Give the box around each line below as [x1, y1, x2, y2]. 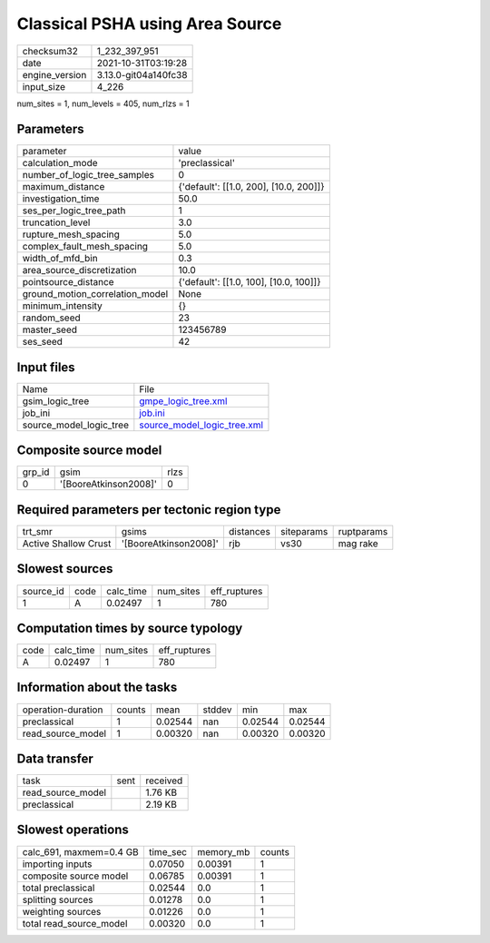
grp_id [22, 466, 50, 478]
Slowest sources [16, 561, 113, 576]
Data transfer [16, 751, 94, 766]
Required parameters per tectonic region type [16, 502, 281, 517]
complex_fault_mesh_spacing [22, 241, 149, 253]
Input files [16, 359, 76, 375]
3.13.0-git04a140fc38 [96, 68, 188, 81]
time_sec [148, 845, 188, 858]
